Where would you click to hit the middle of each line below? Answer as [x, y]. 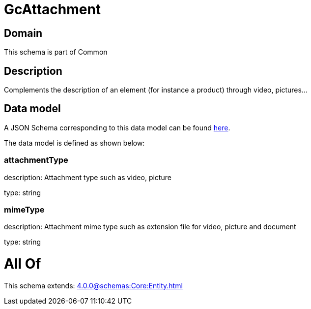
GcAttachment [53, 9]
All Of [23, 264]
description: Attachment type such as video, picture [88, 177]
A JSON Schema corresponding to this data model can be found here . [117, 127]
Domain [23, 33]
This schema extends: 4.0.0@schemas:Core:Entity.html [93, 285]
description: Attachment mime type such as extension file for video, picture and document [150, 227]
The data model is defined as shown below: [74, 143]
